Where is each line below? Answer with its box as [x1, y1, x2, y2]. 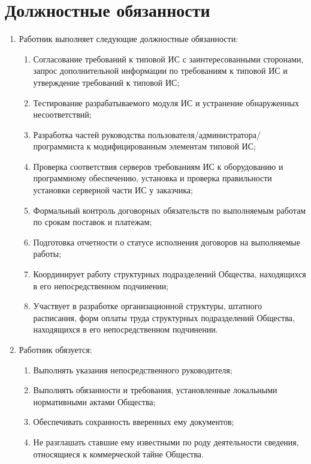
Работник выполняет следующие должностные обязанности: [19, 32, 238, 45]
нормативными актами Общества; [33, 395, 156, 408]
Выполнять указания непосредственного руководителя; [33, 363, 233, 376]
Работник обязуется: [19, 343, 92, 355]
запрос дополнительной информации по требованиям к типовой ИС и [33, 64, 288, 77]
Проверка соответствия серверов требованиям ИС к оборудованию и [33, 160, 283, 172]
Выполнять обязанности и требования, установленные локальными [33, 384, 277, 396]
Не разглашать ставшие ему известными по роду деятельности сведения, [33, 435, 299, 448]
